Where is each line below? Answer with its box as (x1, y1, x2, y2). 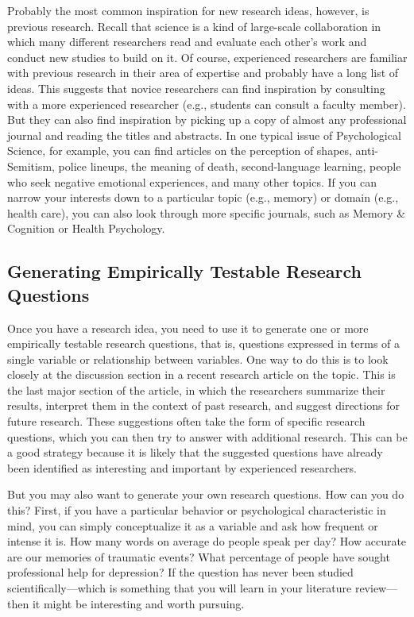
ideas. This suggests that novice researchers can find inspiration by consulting (7, 79, 385, 96)
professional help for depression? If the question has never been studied (7, 564, 354, 580)
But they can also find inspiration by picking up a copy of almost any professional (7, 111, 407, 128)
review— (354, 580, 398, 596)
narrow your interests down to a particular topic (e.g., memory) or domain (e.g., (7, 189, 399, 206)
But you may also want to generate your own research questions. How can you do (7, 486, 404, 503)
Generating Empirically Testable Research (7, 259, 362, 283)
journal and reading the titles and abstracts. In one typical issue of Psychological (7, 126, 401, 143)
